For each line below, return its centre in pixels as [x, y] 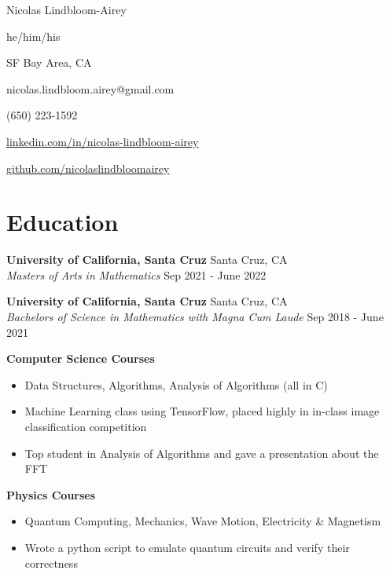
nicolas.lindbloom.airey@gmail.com [90, 88]
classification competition [86, 427]
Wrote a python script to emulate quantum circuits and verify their [187, 547]
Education [63, 222]
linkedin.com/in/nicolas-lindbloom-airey [103, 141]
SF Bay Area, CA [49, 62]
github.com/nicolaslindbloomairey [88, 168]
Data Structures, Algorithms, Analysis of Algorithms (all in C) [176, 384]
